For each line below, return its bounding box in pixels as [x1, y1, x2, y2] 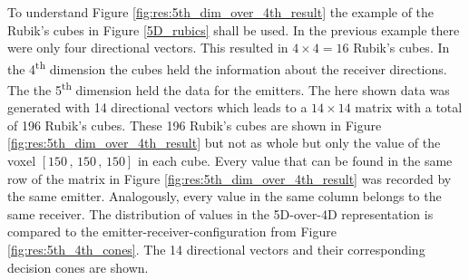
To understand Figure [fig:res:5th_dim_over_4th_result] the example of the [7, 3, 435, 21]
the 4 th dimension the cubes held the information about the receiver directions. [7, 56, 447, 78]
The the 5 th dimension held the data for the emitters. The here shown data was [7, 78, 450, 99]
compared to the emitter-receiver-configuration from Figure [7, 222, 337, 241]
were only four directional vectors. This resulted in [7, 38, 288, 57]
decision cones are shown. [7, 257, 149, 276]
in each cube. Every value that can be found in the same [137, 151, 453, 170]
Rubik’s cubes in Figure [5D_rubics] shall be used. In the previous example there [7, 20, 460, 39]
